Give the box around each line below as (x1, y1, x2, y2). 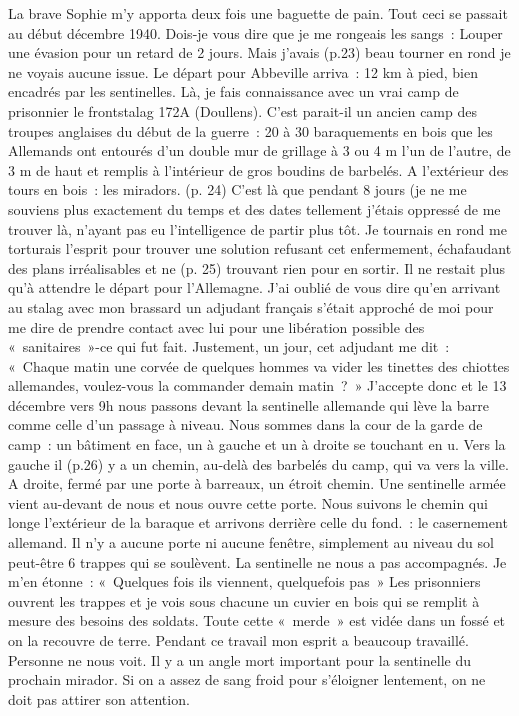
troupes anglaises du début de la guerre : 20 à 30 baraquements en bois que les (8, 120, 493, 141)
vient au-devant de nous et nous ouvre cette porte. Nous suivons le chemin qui (8, 492, 488, 513)
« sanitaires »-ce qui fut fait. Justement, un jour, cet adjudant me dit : (8, 336, 450, 357)
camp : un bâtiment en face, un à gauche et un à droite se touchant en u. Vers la (8, 434, 506, 455)
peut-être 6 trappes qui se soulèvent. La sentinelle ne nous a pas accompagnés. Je (8, 551, 507, 572)
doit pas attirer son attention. (8, 688, 190, 709)
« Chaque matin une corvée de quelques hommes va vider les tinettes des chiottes (8, 355, 510, 376)
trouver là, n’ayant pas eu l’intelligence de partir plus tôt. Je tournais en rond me (8, 218, 507, 239)
